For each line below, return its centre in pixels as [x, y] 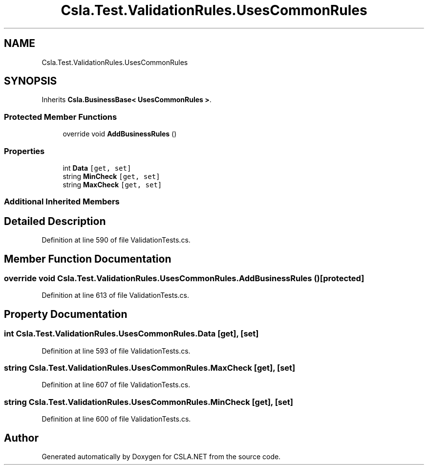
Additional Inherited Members [62, 202]
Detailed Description [55, 221]
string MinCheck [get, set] [111, 176]
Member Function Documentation [88, 259]
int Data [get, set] [97, 168]
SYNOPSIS [31, 81]
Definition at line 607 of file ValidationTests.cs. [116, 385]
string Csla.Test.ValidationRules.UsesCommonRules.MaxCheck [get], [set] [150, 368]
